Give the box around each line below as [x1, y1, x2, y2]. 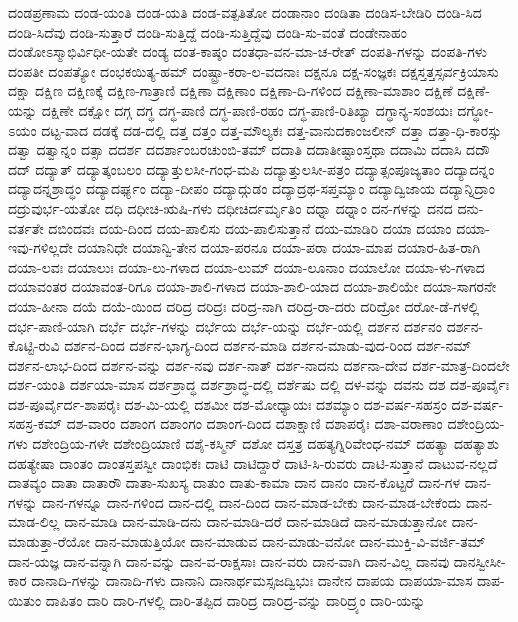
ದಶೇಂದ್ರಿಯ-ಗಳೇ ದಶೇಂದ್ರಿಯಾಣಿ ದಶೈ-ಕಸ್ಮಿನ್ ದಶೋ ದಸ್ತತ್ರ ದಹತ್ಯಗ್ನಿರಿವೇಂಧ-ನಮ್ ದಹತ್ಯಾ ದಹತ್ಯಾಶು [32, 433, 500, 454]
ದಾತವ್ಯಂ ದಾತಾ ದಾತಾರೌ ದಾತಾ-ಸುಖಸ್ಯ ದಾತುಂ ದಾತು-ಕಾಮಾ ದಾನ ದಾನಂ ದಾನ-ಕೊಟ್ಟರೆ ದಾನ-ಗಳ [8, 472, 461, 493]
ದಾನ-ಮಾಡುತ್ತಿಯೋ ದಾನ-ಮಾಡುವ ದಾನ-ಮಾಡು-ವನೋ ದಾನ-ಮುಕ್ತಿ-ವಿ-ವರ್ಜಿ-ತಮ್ [94, 531, 486, 552]
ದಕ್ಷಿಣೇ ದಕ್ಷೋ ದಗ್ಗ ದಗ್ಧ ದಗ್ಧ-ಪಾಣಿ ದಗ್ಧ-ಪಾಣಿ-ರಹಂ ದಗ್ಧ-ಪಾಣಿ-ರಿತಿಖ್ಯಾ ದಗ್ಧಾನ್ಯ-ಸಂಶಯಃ [41, 99, 453, 120]
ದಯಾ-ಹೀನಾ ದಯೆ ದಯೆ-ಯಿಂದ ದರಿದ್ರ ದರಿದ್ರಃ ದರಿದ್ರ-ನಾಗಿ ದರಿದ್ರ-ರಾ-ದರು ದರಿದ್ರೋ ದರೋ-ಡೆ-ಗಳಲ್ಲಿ [8, 295, 480, 316]
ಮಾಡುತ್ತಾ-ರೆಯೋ [8, 531, 91, 552]
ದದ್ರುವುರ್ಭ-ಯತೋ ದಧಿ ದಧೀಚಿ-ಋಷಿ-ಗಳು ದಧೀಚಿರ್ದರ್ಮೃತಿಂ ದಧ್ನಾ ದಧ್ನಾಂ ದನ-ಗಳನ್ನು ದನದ [8, 197, 453, 218]
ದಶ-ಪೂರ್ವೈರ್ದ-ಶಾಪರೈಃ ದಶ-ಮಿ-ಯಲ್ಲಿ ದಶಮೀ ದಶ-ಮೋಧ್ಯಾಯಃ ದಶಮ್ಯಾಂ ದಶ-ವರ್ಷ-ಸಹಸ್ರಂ [8, 393, 447, 414]
